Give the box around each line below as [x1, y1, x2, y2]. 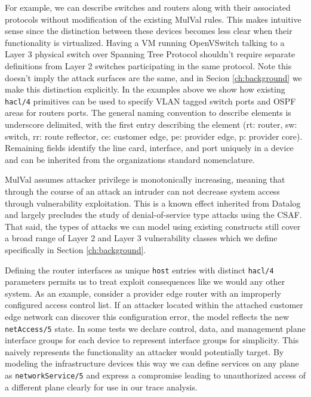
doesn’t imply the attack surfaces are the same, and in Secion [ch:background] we [5, 71, 302, 84]
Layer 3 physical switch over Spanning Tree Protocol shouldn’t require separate [5, 48, 295, 60]
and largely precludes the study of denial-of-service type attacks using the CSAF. [5, 208, 302, 221]
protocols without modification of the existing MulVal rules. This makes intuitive [5, 13, 301, 25]
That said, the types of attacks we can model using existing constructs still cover [5, 220, 301, 232]
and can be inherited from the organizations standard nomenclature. [5, 153, 255, 165]
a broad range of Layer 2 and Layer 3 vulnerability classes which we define [5, 232, 278, 244]
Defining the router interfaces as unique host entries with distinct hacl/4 [5, 263, 274, 276]
